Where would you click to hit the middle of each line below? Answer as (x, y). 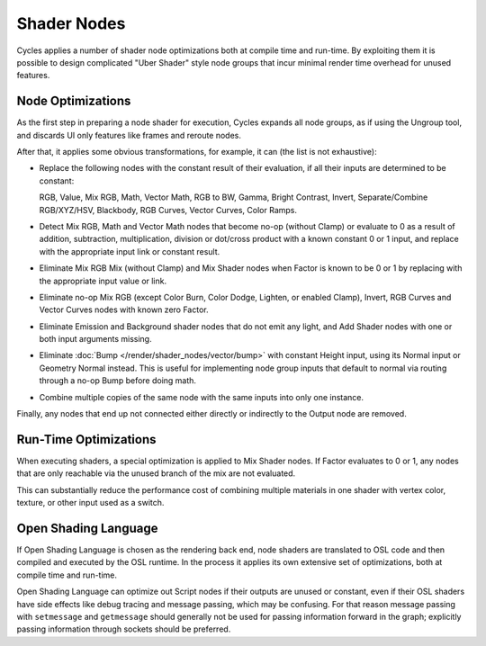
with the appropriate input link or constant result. (130, 251)
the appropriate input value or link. (103, 281)
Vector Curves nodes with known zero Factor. (124, 310)
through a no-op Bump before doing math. (118, 381)
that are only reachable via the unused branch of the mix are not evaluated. (156, 473)
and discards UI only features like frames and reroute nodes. (129, 135)
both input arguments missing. (95, 339)
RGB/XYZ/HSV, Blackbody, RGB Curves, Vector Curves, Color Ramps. (168, 210)
